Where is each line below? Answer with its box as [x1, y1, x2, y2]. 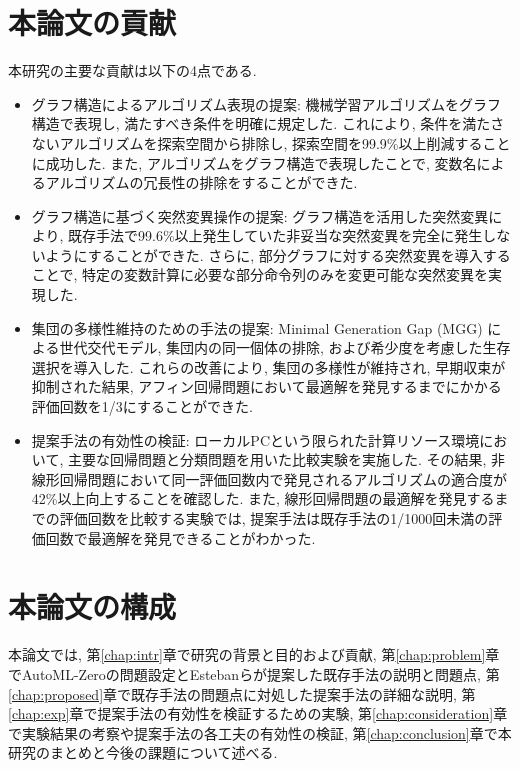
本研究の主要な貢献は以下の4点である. [8, 60, 257, 81]
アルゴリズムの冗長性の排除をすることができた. [45, 172, 358, 193]
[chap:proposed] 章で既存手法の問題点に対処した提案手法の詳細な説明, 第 [8, 683, 476, 704]
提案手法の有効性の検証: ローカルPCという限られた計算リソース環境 [31, 429, 480, 450]
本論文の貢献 [8, 2, 177, 43]
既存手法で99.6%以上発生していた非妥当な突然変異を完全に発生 [68, 225, 483, 246]
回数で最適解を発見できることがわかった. [45, 527, 316, 548]
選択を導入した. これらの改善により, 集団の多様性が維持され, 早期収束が [31, 356, 506, 377]
